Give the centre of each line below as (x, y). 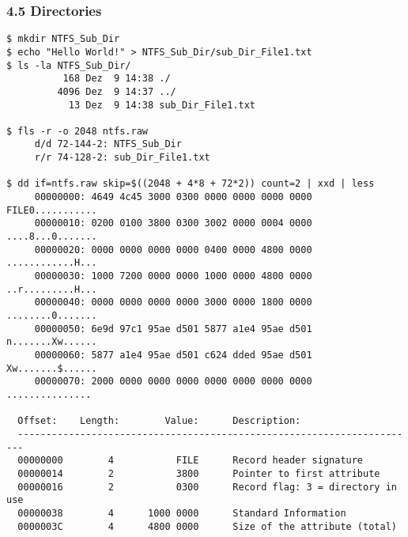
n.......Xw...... (52, 342)
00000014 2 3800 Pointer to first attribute (199, 473)
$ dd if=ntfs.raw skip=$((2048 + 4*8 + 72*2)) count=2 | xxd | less (191, 184)
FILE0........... (52, 210)
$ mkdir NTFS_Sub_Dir (63, 39)
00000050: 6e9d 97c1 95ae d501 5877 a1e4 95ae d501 (173, 329)
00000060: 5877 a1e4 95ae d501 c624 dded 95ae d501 (173, 355)
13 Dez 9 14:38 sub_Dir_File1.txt (162, 105)
